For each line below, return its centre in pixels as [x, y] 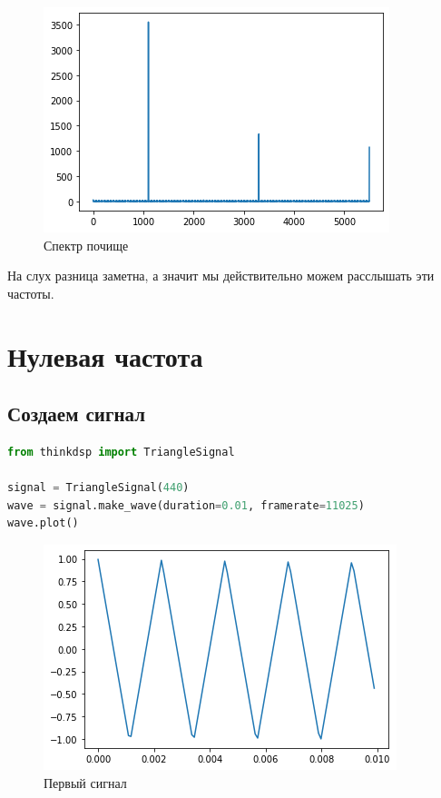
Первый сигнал [85, 782]
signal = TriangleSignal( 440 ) [98, 488]
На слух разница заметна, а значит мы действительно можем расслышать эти [221, 276]
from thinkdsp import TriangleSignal [121, 452]
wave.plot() [43, 523]
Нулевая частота [105, 355]
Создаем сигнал [77, 414]
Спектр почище [86, 245]
